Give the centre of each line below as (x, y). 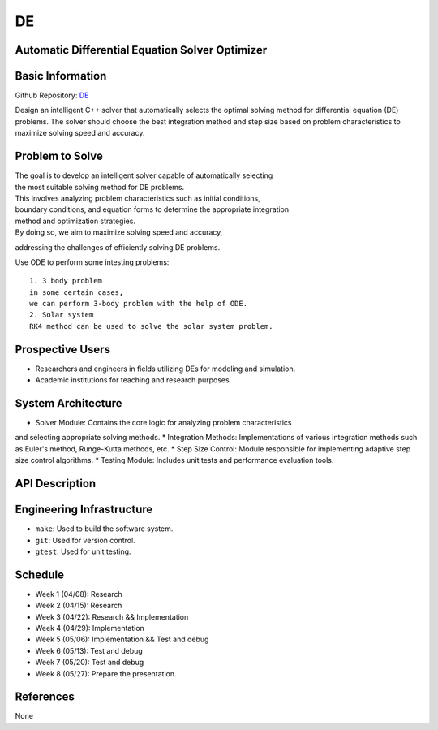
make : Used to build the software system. (104, 529)
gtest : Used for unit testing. (83, 551)
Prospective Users (63, 349)
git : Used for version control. (85, 540)
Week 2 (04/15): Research (79, 606)
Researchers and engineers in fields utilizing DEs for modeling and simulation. (165, 369)
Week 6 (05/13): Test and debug (89, 650)
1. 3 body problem (66, 281)
